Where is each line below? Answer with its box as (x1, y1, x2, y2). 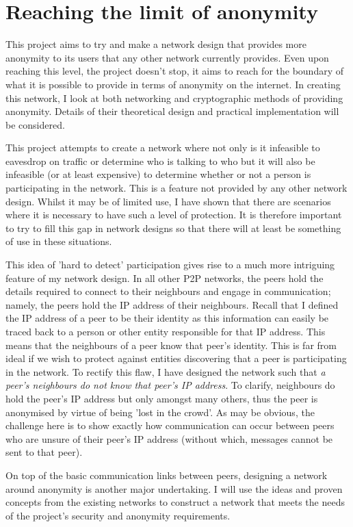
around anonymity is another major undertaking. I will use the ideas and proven (5, 481, 343, 496)
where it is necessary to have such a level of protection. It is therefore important (5, 207, 342, 222)
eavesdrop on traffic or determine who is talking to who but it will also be (5, 153, 315, 168)
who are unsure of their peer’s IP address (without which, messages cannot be (5, 431, 333, 446)
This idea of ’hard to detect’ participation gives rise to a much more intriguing (5, 257, 335, 272)
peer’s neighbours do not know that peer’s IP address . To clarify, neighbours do (5, 378, 335, 392)
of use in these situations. (5, 234, 112, 248)
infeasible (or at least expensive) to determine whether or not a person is (5, 167, 311, 181)
